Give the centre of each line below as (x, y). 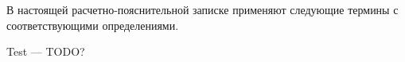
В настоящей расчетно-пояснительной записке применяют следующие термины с (202, 9)
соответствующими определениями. (93, 25)
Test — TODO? (46, 51)
